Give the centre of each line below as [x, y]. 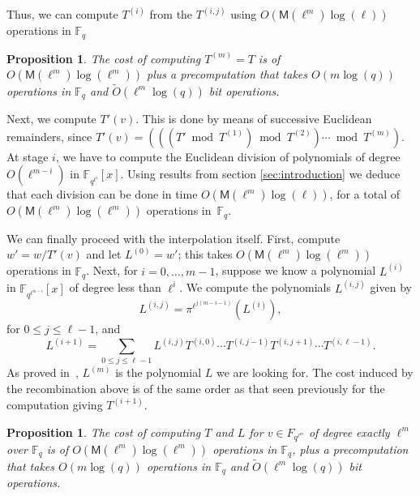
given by [391, 287]
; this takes [205, 254]
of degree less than [115, 287]
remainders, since [49, 136]
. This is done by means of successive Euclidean [254, 119]
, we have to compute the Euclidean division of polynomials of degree [228, 156]
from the [171, 14]
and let [104, 254]
